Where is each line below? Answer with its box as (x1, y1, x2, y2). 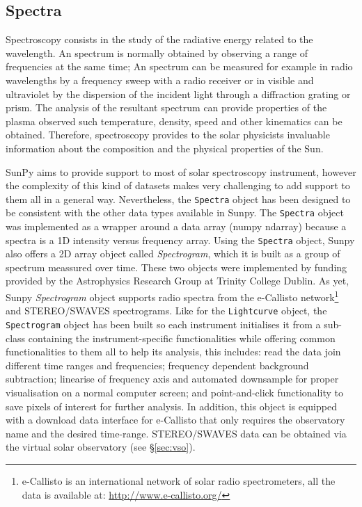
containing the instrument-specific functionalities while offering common (28, 330, 336, 345)
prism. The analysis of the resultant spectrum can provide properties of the (6, 100, 327, 115)
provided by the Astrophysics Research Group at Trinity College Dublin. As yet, (6, 273, 349, 288)
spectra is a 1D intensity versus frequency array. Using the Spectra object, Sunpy (6, 232, 355, 247)
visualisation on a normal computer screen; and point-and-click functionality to (6, 385, 343, 400)
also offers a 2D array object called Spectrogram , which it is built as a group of (6, 246, 340, 261)
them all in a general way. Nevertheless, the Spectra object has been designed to (6, 191, 351, 206)
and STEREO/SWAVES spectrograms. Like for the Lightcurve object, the (6, 303, 327, 318)
